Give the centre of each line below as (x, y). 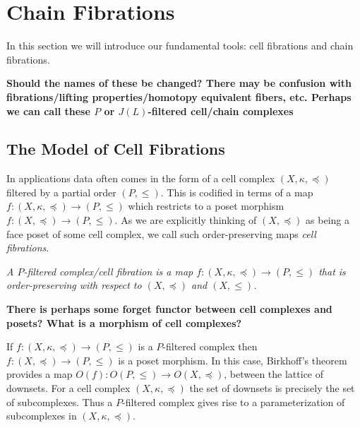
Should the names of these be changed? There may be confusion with (179, 83)
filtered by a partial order (61, 192)
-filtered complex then (210, 346)
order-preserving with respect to (74, 285)
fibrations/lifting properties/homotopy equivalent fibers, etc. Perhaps (179, 96)
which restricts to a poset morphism (206, 206)
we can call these (48, 111)
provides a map (40, 374)
